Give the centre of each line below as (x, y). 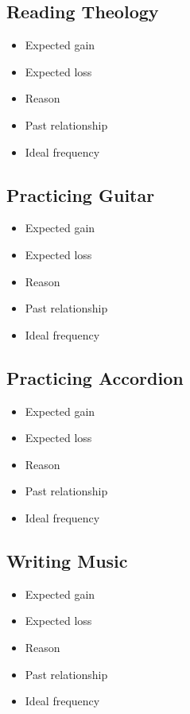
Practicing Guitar (81, 194)
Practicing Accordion (95, 377)
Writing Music (67, 560)
